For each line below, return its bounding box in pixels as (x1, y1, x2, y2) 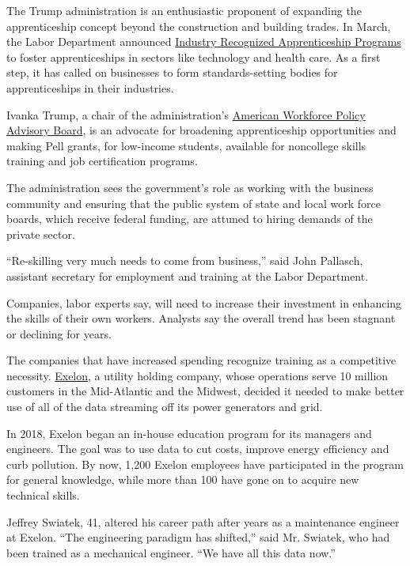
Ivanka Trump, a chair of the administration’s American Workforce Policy (6, 106, 366, 123)
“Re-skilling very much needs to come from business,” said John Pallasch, (6, 252, 363, 269)
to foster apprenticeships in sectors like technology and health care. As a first (6, 48, 381, 65)
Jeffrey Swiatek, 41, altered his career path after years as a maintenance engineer (6, 513, 400, 530)
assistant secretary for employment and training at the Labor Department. (6, 267, 369, 284)
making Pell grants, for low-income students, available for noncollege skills (6, 137, 366, 153)
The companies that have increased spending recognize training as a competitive (6, 352, 397, 368)
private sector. (6, 225, 75, 242)
